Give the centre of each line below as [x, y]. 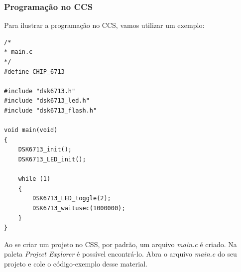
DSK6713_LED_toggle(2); [72, 199]
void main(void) [31, 130]
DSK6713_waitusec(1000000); [79, 208]
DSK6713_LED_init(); [52, 159]
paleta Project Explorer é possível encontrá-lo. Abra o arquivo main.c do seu [120, 254]
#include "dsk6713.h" [40, 91]
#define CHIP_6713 [34, 71]
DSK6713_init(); [45, 150]
